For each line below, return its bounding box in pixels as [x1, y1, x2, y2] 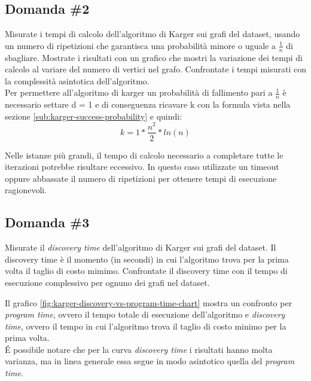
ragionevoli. [5, 184, 47, 196]
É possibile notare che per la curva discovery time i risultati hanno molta [5, 343, 273, 355]
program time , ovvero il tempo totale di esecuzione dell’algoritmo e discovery [5, 308, 285, 321]
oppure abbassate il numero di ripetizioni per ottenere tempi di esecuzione [5, 172, 277, 184]
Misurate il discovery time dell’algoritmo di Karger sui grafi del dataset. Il [5, 241, 276, 254]
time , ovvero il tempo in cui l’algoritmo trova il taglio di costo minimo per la [5, 319, 286, 332]
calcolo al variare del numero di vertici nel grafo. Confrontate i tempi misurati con [5, 63, 306, 75]
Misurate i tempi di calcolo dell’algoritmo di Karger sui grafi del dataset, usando [5, 28, 300, 40]
